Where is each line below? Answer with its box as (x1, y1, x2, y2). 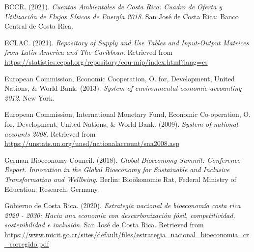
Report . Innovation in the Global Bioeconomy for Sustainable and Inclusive (4, 164, 230, 175)
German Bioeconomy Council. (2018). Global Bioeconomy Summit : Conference (4, 154, 240, 165)
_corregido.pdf (4, 239, 49, 249)
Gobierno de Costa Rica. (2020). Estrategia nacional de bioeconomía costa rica (4, 200, 241, 211)
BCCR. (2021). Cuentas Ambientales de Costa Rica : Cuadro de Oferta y (4, 1, 223, 11)
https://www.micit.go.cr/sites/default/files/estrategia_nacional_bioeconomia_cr (4, 229, 249, 239)
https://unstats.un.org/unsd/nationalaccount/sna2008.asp (4, 138, 180, 148)
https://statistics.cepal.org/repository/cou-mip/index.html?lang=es (4, 56, 208, 67)
